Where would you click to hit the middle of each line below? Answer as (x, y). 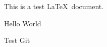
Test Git (17, 40)
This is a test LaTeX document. (54, 6)
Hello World (23, 23)
